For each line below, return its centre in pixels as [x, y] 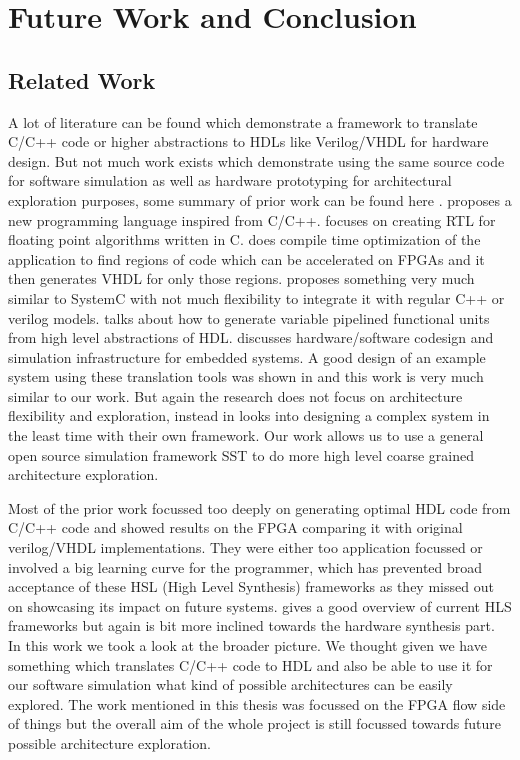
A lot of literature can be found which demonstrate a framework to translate [243, 121]
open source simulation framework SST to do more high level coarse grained [241, 454]
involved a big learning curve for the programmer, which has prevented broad [245, 566]
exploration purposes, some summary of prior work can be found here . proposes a [260, 199]
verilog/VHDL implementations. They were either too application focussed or [245, 547]
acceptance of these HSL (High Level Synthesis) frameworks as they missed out [251, 586]
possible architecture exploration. [109, 742]
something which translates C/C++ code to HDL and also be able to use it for [250, 664]
